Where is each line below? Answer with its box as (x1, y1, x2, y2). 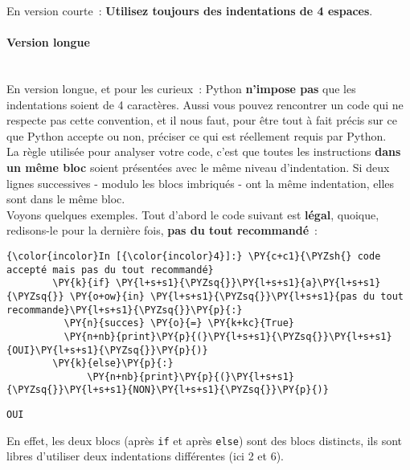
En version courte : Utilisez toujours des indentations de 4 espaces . (6, 2, 373, 18)
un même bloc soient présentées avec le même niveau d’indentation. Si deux (6, 158, 390, 175)
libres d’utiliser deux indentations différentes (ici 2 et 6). (6, 448, 284, 464)
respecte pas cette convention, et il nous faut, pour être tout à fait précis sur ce (6, 112, 397, 129)
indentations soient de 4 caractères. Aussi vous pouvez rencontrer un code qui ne (6, 96, 404, 112)
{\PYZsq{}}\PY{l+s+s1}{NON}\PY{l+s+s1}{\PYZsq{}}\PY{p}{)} (6, 384, 329, 396)
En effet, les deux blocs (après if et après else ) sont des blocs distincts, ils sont (6, 431, 403, 448)
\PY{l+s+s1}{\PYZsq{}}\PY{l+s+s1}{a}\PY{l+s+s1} (116, 277, 381, 289)
